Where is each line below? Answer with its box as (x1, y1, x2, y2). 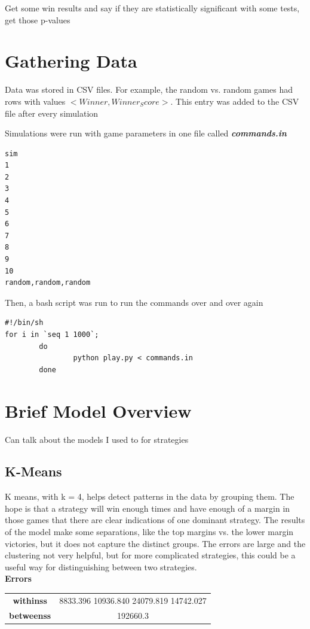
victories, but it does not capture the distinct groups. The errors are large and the (5, 537, 306, 549)
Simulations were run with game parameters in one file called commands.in (5, 127, 287, 139)
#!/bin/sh (5, 318, 44, 327)
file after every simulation (5, 107, 99, 119)
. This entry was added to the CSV (170, 95, 299, 107)
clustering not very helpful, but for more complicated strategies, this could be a (5, 549, 296, 561)
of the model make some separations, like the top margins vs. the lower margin (5, 525, 294, 538)
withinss (13, 594, 47, 606)
